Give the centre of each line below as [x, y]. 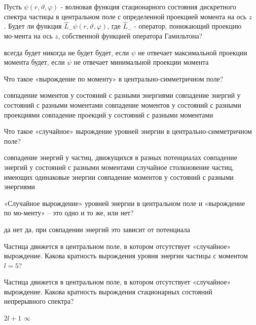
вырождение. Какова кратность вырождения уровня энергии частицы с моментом [126, 256]
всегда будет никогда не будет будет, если [67, 52]
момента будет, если [35, 62]
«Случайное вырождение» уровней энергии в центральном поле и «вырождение [125, 203]
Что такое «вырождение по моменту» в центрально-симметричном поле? [114, 78]
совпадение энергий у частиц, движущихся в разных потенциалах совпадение [121, 157]
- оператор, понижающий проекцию [188, 26]
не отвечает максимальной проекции [193, 52]
